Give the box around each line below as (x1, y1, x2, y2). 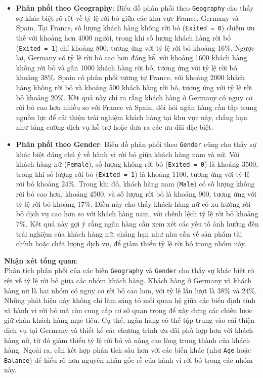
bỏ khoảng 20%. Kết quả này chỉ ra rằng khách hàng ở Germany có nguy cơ (16, 92, 253, 102)
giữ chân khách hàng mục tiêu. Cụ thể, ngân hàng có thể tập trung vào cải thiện (4, 315, 255, 325)
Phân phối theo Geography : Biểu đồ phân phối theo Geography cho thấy (16, 3, 254, 13)
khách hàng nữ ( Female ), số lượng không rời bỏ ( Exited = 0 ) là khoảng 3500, (16, 159, 258, 169)
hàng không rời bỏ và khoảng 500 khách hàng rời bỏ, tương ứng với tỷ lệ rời (16, 82, 252, 92)
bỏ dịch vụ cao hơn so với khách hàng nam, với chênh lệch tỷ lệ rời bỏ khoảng (16, 208, 258, 219)
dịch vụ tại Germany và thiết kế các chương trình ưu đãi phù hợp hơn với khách (4, 324, 253, 335)
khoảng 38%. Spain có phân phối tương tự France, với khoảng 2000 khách (16, 72, 245, 83)
